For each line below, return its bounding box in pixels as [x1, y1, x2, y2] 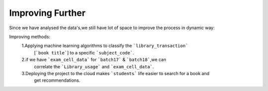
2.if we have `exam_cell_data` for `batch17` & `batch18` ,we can [21, 57, 166, 63]
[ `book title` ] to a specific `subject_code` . [34, 49, 134, 55]
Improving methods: [9, 34, 51, 40]
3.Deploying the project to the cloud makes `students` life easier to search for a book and [21, 70, 209, 76]
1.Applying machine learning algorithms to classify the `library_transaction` [21, 43, 189, 49]
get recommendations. [34, 77, 80, 84]
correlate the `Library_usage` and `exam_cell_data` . [34, 63, 154, 69]
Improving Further [9, 7, 86, 18]
